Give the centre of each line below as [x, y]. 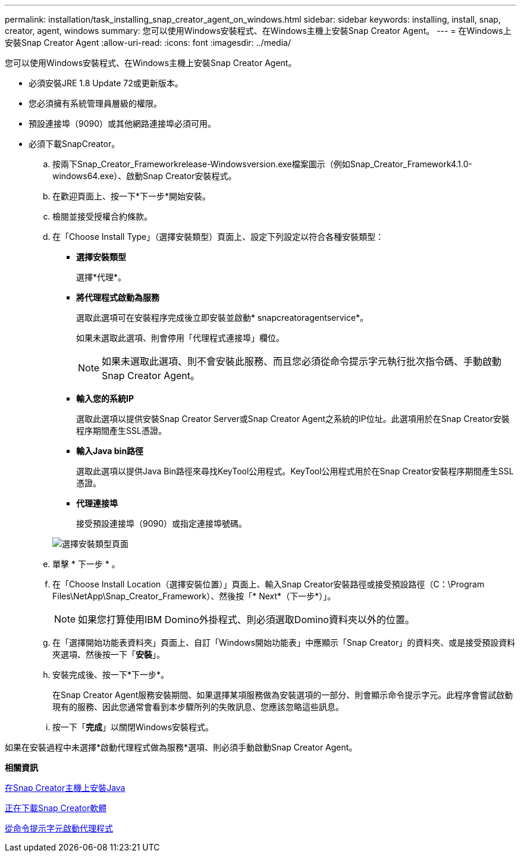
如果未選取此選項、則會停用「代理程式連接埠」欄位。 [180, 338]
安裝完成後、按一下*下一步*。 [111, 675]
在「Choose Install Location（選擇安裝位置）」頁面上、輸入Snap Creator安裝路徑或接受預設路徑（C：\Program [269, 584]
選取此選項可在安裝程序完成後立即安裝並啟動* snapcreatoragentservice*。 [222, 318]
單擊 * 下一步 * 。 [86, 564]
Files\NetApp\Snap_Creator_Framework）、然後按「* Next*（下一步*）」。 [194, 596]
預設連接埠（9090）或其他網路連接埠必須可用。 [123, 123]
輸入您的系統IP [105, 398]
